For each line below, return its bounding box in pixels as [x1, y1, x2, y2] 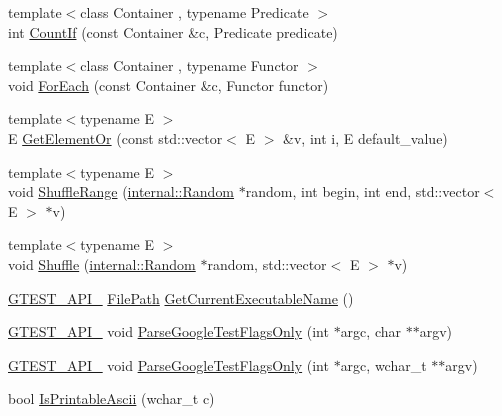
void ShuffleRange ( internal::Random [8, 181, 235, 202]
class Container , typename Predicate [80, 2, 309, 22]
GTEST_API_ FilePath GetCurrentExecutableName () [8, 287, 354, 308]
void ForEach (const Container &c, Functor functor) [8, 74, 329, 95]
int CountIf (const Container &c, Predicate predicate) [8, 21, 338, 42]
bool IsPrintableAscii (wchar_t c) [8, 388, 215, 409]
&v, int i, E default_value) [283, 127, 448, 148]
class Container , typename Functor [80, 55, 299, 76]
